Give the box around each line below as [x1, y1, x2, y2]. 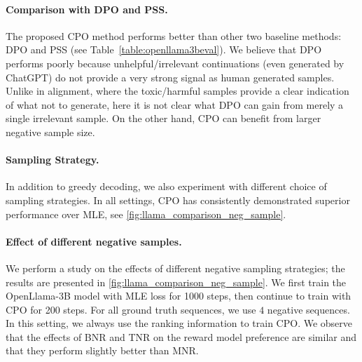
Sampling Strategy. [6, 152, 99, 167]
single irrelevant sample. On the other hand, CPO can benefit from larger [6, 111, 321, 126]
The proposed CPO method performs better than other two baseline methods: [6, 28, 342, 43]
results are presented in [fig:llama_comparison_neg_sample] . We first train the [6, 274, 347, 289]
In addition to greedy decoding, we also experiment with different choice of [6, 179, 327, 194]
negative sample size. [6, 124, 95, 139]
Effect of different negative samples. [6, 234, 182, 248]
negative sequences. [267, 302, 350, 316]
